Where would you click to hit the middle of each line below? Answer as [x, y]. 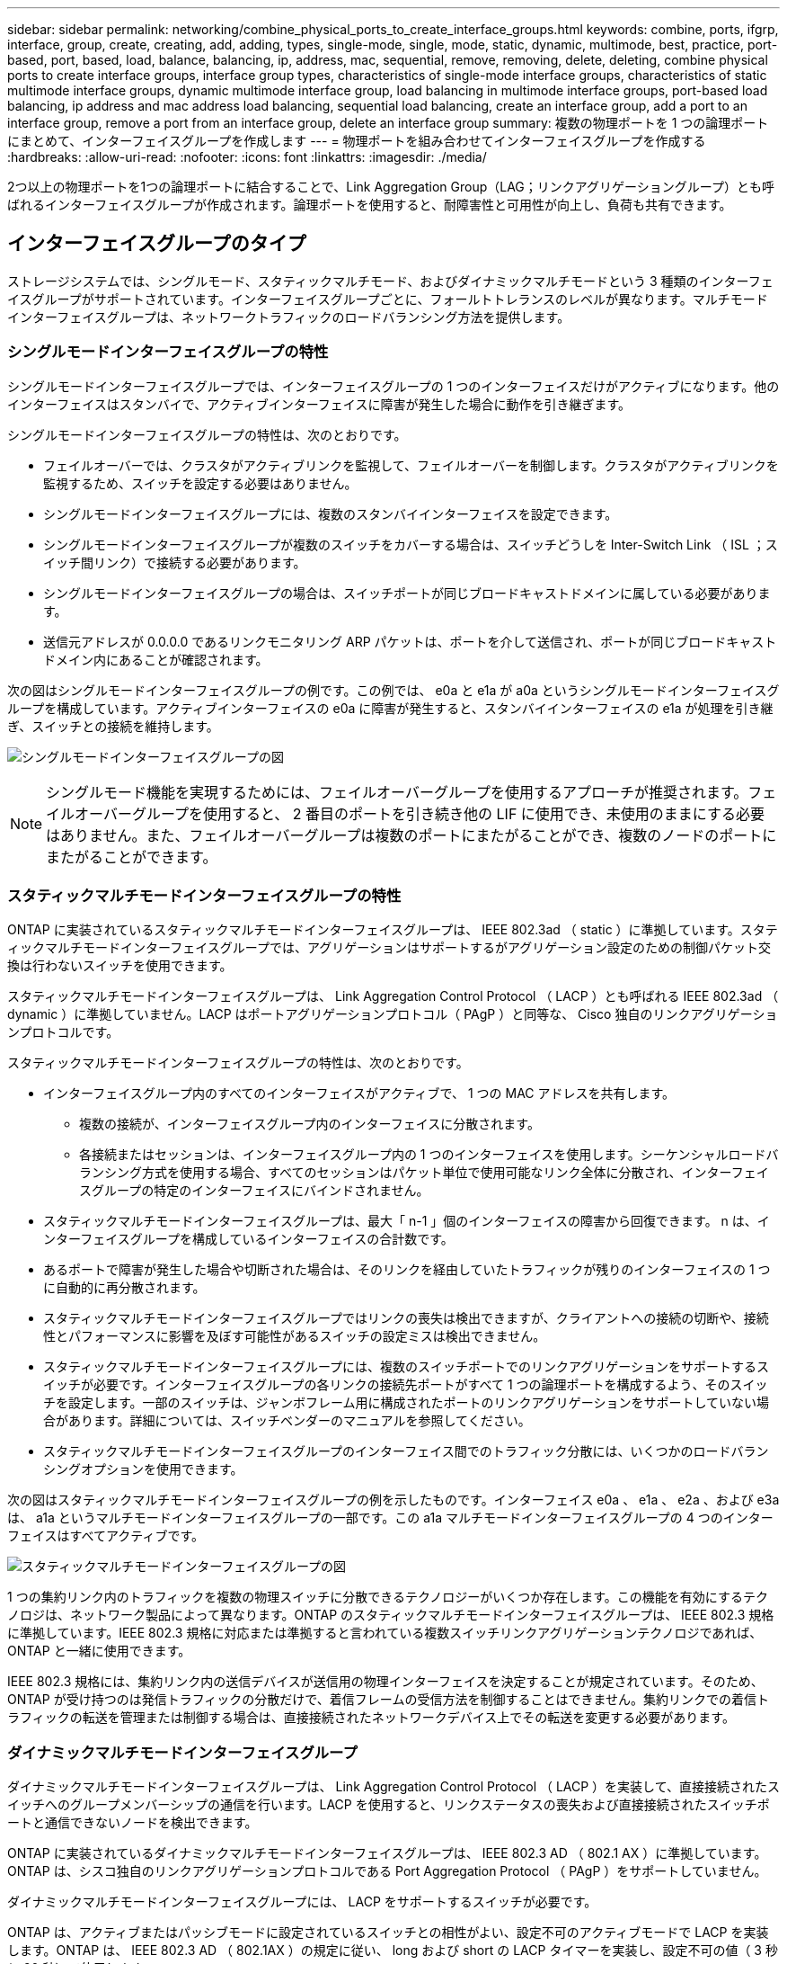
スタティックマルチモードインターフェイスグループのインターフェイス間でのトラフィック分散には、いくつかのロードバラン [406, 1451]
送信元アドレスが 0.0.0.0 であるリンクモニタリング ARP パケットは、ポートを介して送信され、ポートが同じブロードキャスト [410, 641]
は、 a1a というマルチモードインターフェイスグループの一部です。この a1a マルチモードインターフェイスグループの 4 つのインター [390, 1518]
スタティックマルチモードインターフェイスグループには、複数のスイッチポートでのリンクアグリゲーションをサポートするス [407, 1367]
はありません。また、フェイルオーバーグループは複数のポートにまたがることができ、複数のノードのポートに [411, 835]
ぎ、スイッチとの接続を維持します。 [113, 726]
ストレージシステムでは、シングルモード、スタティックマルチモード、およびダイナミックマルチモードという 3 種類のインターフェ [390, 281]
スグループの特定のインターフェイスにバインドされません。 [254, 1191]
